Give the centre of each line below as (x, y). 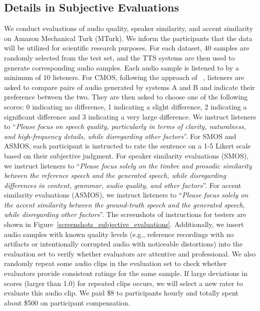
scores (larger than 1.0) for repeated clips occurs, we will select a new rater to (123, 283)
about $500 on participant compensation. (67, 302)
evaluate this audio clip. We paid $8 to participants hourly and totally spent (121, 293)
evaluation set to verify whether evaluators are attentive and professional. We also (130, 253)
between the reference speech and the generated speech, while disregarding (115, 175)
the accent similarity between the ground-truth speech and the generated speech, (124, 204)
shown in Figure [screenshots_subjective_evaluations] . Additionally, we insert (124, 224)
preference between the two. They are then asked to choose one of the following (126, 97)
